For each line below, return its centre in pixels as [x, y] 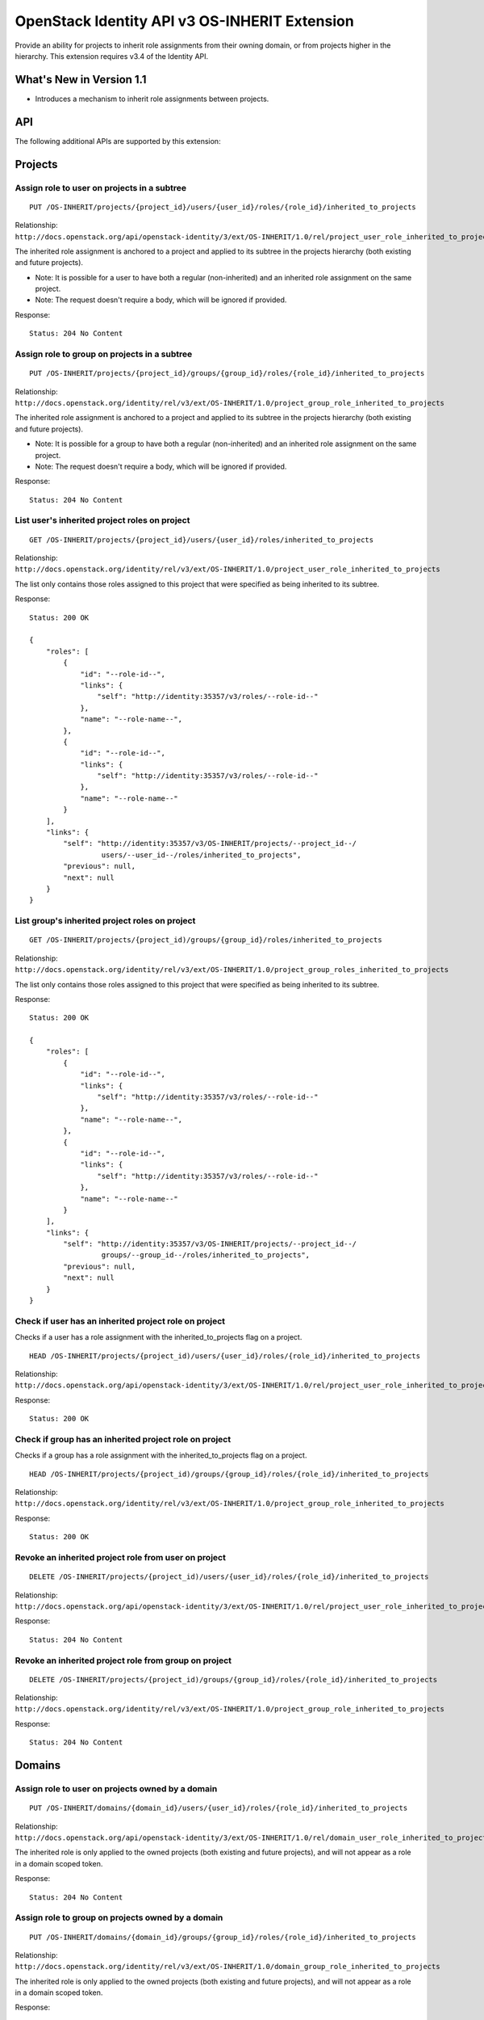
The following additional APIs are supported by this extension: [118, 141]
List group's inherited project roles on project [105, 921]
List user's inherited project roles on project [102, 520]
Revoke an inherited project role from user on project [120, 1557]
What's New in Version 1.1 [81, 80]
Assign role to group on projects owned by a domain [119, 1917]
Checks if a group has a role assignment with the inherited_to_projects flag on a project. [161, 1455]
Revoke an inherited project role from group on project [123, 1660]
